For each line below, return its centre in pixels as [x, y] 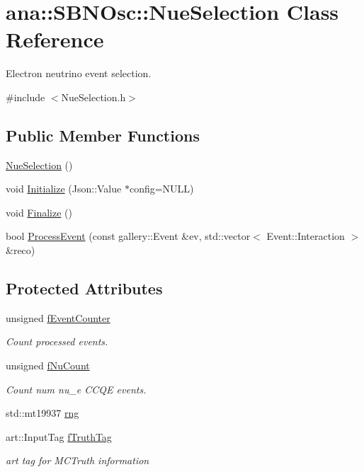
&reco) [21, 250]
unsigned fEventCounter [58, 317]
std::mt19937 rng [42, 413]
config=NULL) [161, 189]
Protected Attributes [84, 288]
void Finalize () [39, 212]
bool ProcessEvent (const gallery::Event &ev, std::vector [128, 236]
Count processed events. [57, 341]
